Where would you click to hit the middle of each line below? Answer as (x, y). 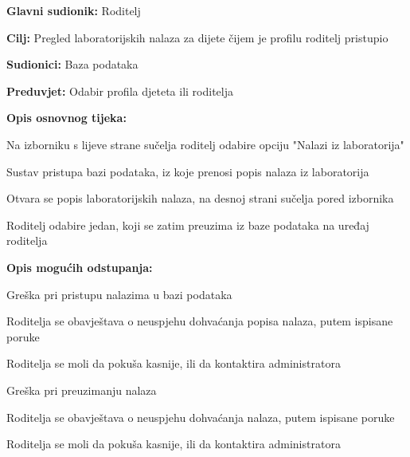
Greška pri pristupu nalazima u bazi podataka (119, 294)
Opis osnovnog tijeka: (66, 118)
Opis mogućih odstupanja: (80, 267)
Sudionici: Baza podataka (72, 64)
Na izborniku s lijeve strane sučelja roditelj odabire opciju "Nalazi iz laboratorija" (205, 144)
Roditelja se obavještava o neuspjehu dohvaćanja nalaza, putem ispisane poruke (201, 417)
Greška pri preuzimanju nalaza (82, 390)
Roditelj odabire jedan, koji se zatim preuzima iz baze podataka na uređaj (188, 225)
